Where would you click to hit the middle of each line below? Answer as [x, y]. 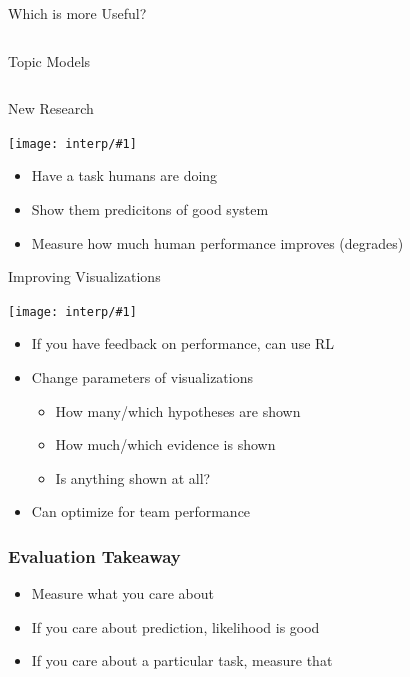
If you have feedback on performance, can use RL [183, 343]
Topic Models [49, 60]
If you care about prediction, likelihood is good [175, 626]
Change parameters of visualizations [142, 377]
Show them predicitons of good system [150, 209]
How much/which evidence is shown [165, 444]
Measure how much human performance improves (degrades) [217, 242]
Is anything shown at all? [133, 477]
